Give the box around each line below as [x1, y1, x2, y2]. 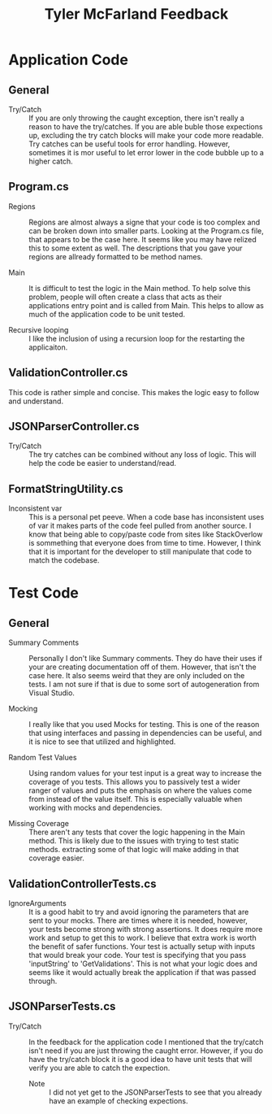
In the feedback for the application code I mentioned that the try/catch [28, 1037, 264, 1047]
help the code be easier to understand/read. [28, 459, 177, 468]
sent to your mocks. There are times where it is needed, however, [28, 916, 248, 925]
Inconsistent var [8, 503, 63, 513]
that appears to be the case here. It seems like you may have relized [28, 234, 257, 244]
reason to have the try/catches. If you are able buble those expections [28, 122, 263, 131]
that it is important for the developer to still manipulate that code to [28, 546, 252, 557]
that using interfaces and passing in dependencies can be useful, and [28, 729, 262, 738]
